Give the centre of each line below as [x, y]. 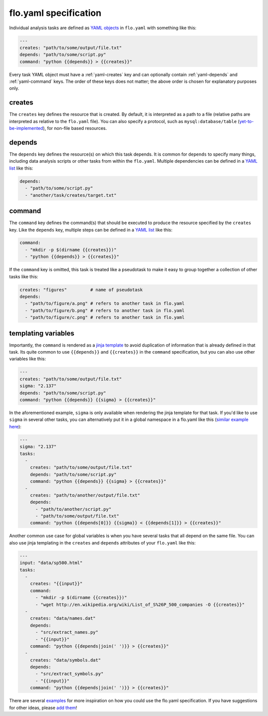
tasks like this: [24, 276]
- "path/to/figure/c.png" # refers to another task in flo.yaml [105, 318]
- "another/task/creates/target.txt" [71, 195]
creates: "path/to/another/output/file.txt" [85, 495]
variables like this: [28, 359]
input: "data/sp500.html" [51, 563]
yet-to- [246, 121]
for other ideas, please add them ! [43, 708]
